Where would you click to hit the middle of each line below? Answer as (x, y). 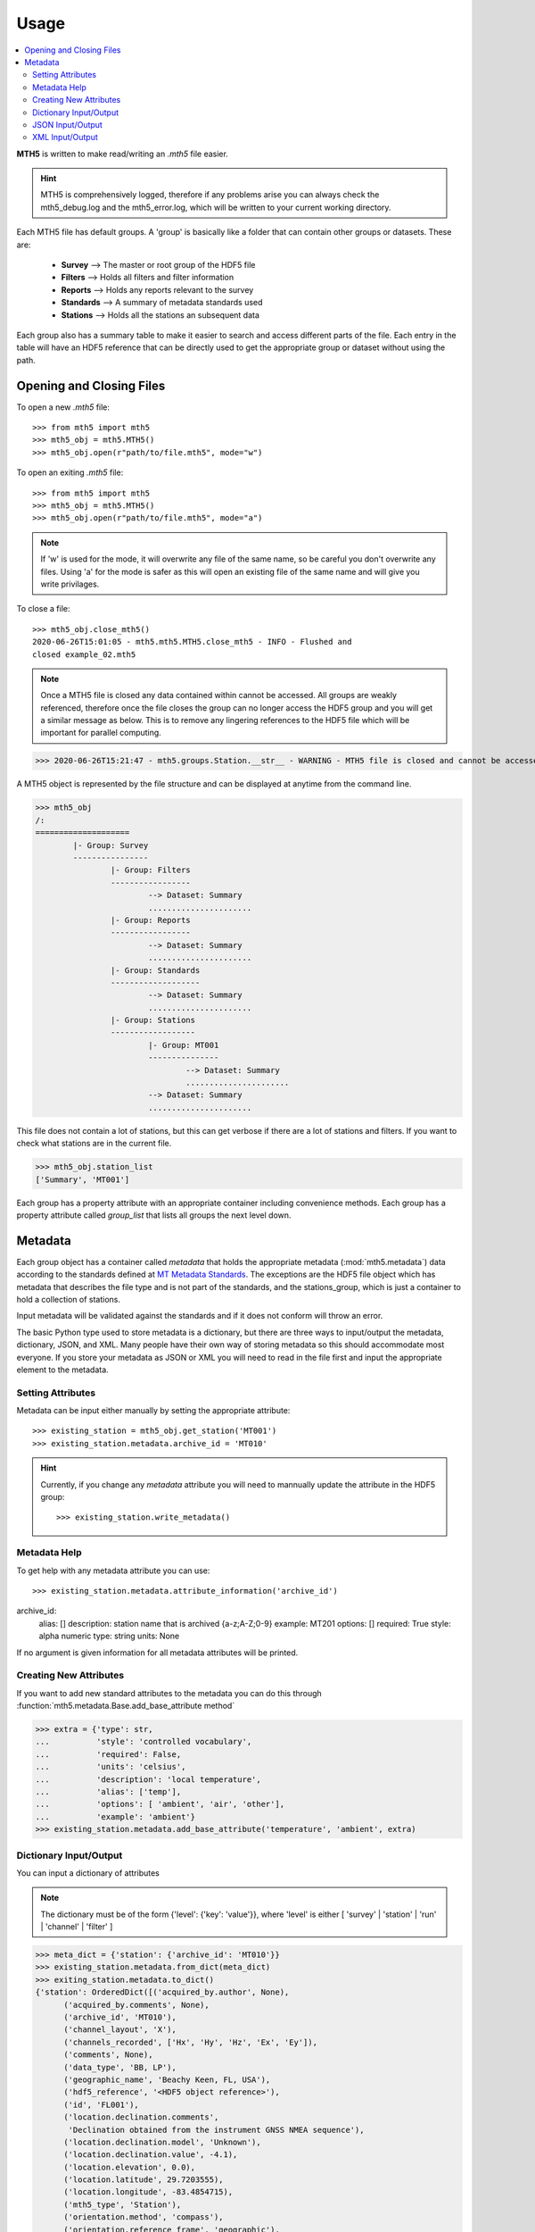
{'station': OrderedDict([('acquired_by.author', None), (162, 1992)
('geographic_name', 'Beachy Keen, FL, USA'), (167, 2079)
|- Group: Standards (155, 970)
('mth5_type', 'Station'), (123, 2204)
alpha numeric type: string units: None (109, 1636)
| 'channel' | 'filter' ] (77, 1927)
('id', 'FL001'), (102, 2104)
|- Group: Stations (153, 1020)
